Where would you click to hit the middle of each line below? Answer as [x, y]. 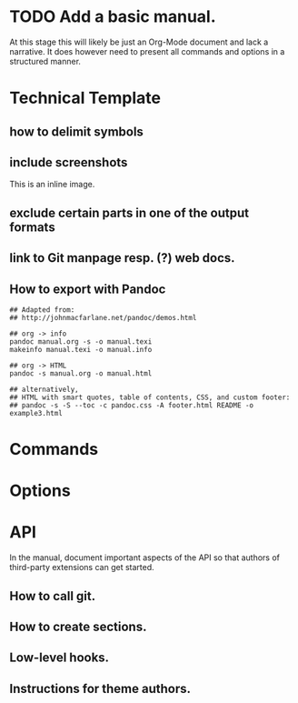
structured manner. [45, 61]
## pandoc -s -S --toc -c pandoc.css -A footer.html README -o [132, 405]
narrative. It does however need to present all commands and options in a [147, 51]
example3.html [36, 413]
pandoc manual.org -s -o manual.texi [81, 341]
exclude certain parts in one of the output [129, 212]
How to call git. [53, 596]
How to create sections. [78, 627]
